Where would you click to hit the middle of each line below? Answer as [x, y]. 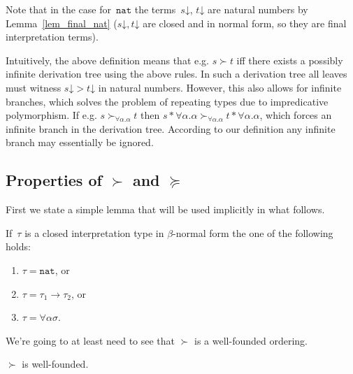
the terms [155, 9]
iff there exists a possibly [290, 60]
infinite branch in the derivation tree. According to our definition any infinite [171, 128]
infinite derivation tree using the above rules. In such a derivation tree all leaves [176, 74]
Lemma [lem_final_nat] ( [62, 23]
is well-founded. [55, 364]
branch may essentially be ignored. [80, 142]
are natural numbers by [258, 9]
